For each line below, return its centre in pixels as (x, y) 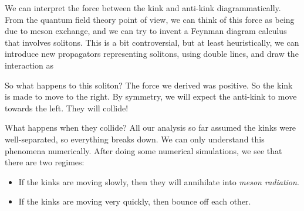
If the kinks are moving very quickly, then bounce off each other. (135, 201)
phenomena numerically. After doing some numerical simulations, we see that (143, 150)
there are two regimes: (45, 162)
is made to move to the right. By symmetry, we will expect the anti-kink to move (151, 96)
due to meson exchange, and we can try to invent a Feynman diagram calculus (146, 31)
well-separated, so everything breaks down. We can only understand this (135, 139)
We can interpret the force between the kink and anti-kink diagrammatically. (143, 8)
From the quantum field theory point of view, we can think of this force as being (150, 19)
